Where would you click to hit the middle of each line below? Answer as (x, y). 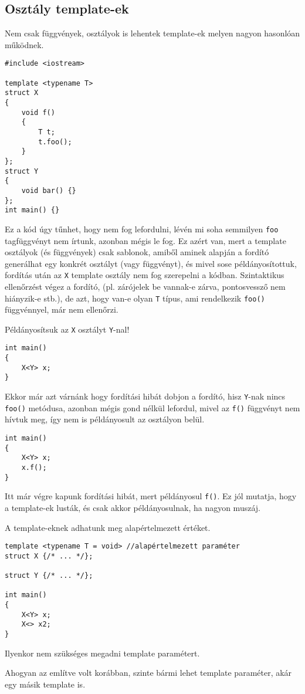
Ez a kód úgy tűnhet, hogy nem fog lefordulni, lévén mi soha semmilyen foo (142, 228)
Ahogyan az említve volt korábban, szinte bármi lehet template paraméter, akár (148, 673)
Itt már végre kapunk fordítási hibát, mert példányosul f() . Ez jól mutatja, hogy (151, 496)
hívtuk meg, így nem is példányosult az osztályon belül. (105, 419)
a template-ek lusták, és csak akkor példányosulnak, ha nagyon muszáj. (133, 507)
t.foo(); (55, 142)
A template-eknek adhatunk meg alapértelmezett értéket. (108, 527)
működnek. (24, 44)
